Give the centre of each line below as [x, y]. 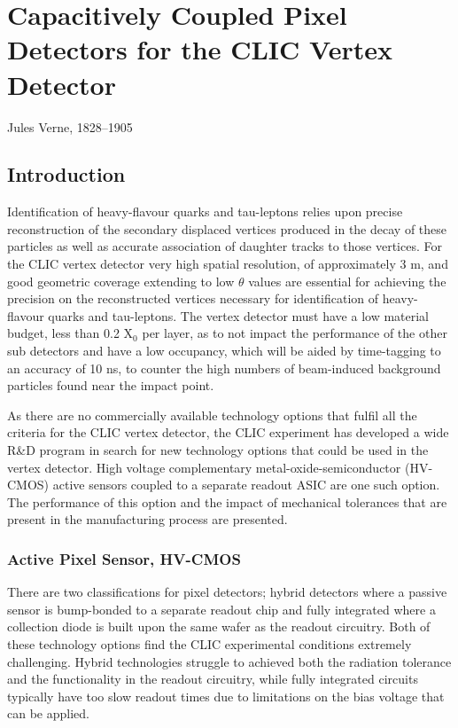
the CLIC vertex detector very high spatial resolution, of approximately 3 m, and [228, 264]
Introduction [66, 174]
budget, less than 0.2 [63, 333]
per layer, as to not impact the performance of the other [295, 333]
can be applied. [48, 713]
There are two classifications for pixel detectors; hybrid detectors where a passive [227, 592]
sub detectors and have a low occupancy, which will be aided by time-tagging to [224, 351]
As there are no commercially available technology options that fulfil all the [212, 415]
